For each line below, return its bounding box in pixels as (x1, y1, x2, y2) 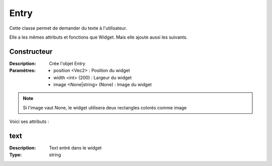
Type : (9, 152, 22, 158)
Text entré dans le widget (49, 145, 102, 151)
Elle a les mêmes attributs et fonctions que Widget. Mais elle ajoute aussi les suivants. (9, 34, 188, 40)
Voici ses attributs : (9, 118, 49, 125)
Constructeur (9, 47, 53, 56)
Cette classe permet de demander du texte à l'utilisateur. (9, 25, 127, 31)
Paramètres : (9, 68, 36, 74)
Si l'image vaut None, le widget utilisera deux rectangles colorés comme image (23, 104, 187, 110)
